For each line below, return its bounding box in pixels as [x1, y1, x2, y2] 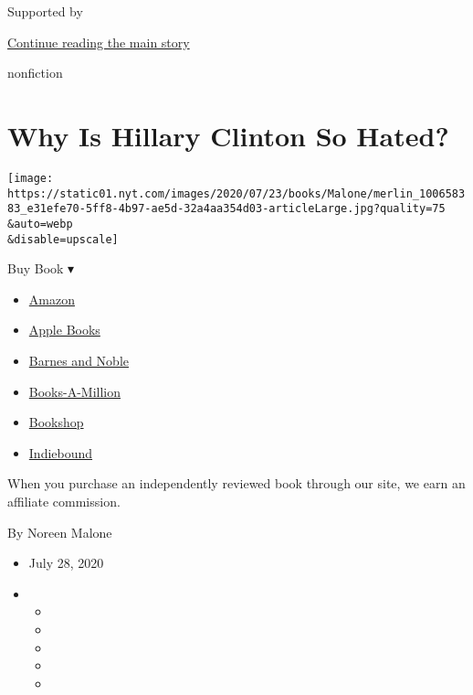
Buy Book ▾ [7, 259, 75, 278]
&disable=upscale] [7, 232, 119, 246]
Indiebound [28, 443, 93, 462]
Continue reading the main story [7, 32, 190, 51]
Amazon [28, 289, 75, 308]
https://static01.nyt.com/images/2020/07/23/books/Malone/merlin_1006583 [7, 187, 466, 200]
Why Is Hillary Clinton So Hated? [7, 116, 449, 154]
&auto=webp [7, 217, 73, 230]
